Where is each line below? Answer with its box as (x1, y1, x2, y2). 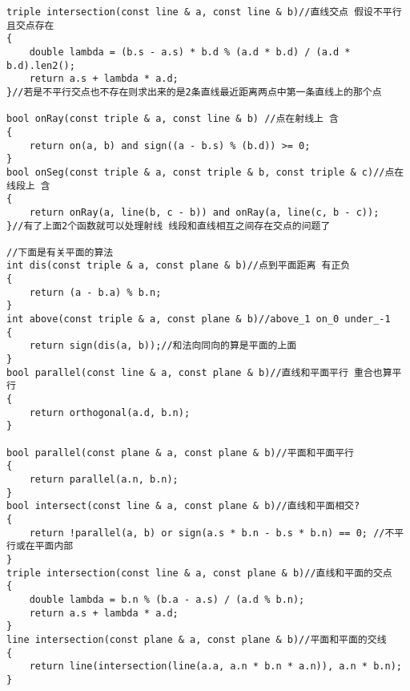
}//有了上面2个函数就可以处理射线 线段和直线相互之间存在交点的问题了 (6, 220, 331, 232)
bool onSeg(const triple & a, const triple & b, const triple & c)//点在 (6, 166, 404, 178)
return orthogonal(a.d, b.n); (29, 406, 191, 418)
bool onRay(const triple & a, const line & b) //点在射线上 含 (6, 113, 339, 125)
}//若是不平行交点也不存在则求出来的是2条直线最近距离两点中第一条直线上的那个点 (6, 86, 382, 98)
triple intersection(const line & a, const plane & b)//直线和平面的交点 (6, 567, 392, 579)
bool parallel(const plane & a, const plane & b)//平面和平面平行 (6, 447, 355, 459)
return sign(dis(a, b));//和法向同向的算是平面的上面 (29, 340, 297, 352)
